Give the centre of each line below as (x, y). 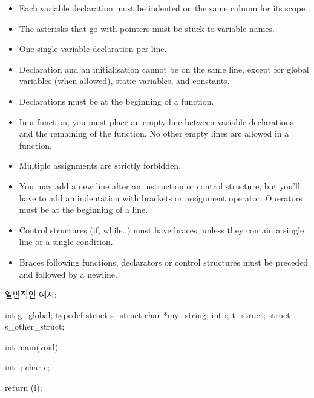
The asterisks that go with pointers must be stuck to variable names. (147, 28)
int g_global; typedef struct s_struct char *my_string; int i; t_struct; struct (148, 314)
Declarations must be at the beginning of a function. (116, 101)
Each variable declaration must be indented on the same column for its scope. (163, 8)
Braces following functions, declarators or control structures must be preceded (164, 262)
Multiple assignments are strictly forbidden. (100, 165)
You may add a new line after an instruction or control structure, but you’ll (159, 185)
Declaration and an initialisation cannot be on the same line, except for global (164, 69)
